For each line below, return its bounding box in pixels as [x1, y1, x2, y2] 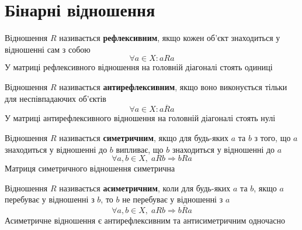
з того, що [254, 131, 291, 143]
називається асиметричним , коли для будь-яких [59, 181, 231, 194]
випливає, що [116, 143, 164, 155]
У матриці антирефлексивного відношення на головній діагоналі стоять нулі [5, 112, 276, 124]
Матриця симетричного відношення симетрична [5, 162, 175, 174]
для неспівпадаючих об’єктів [5, 92, 106, 104]
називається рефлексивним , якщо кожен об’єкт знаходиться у [59, 32, 280, 44]
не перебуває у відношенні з [122, 193, 223, 205]
